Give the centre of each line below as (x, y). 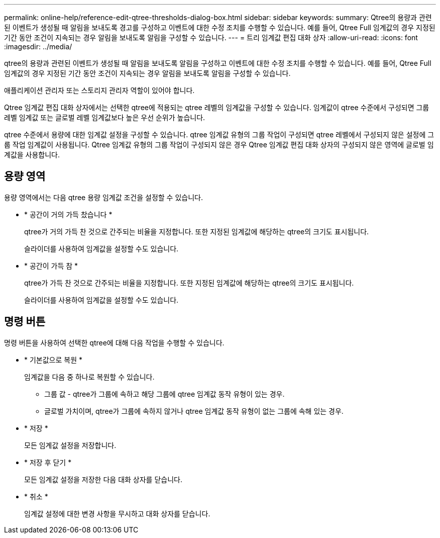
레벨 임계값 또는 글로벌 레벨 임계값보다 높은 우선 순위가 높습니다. (105, 117)
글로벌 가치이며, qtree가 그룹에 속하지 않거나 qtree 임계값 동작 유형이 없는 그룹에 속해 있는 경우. (194, 411)
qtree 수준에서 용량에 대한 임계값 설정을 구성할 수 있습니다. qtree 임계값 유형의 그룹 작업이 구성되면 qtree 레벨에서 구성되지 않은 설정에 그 (219, 134)
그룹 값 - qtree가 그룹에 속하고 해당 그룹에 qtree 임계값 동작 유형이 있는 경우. (164, 394)
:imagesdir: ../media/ (38, 47)
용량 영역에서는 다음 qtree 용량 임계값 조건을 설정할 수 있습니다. (103, 197)
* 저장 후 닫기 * (48, 462)
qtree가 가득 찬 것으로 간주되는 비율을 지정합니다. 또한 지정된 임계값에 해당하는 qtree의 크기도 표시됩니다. (189, 283)
